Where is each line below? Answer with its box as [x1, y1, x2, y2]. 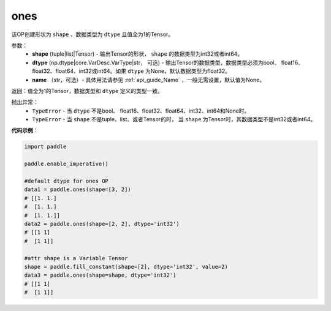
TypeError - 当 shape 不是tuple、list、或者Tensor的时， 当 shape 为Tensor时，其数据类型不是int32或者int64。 [32, 116, 316, 123]
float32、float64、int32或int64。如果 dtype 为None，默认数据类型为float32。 [32, 67, 231, 75]
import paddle [24, 143, 67, 150]
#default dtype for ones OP [24, 178, 108, 184]
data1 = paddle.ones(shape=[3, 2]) [24, 186, 131, 193]
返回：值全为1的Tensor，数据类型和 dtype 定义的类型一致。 [11, 87, 164, 94]
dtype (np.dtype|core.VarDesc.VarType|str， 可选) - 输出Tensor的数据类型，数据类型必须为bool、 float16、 [32, 59, 303, 66]
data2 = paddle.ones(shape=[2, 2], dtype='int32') [24, 220, 180, 227]
